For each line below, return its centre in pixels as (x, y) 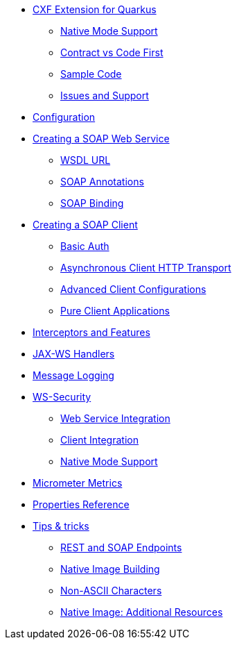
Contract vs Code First (112, 52)
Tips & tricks (61, 526)
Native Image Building (110, 569)
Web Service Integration (115, 418)
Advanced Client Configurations (133, 289)
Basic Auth (85, 246)
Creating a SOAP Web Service (101, 139)
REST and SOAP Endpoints (121, 547)
